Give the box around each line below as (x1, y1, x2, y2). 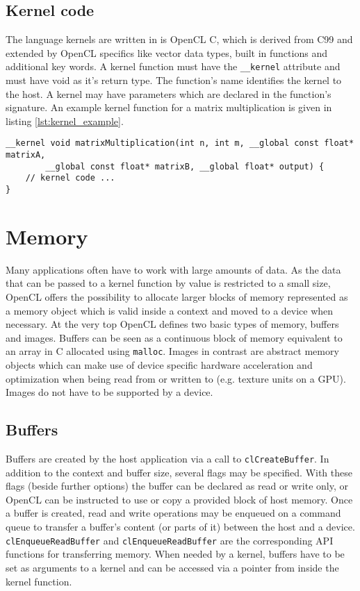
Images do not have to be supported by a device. (6, 385, 213, 399)
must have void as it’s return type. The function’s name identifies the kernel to (6, 73, 342, 88)
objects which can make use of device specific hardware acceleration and (6, 358, 313, 372)
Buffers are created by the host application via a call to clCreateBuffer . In (6, 451, 329, 466)
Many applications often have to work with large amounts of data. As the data (6, 262, 341, 276)
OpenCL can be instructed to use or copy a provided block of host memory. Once (6, 492, 353, 506)
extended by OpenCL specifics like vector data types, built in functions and (6, 45, 327, 60)
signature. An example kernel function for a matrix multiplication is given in (6, 100, 332, 115)
